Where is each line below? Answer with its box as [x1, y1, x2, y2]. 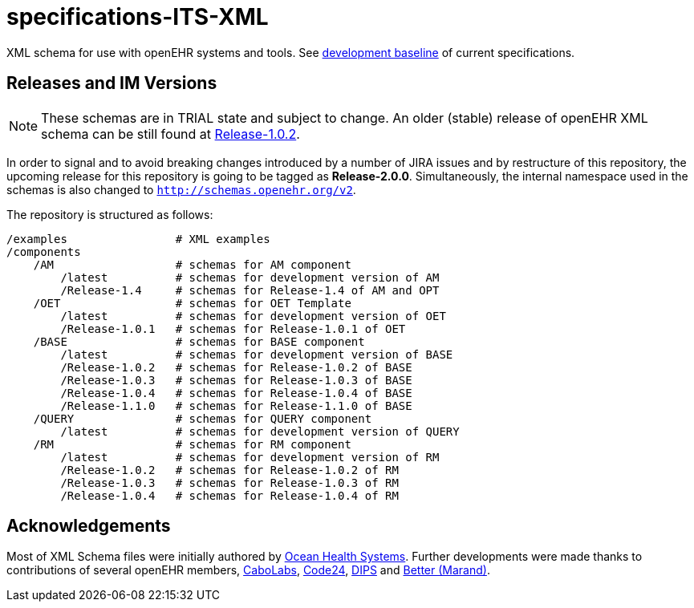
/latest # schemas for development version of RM [60, 450, 440, 464]
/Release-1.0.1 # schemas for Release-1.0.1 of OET [60, 322, 406, 335]
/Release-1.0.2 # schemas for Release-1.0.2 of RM [60, 463, 399, 476]
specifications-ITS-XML [6, 3, 269, 30]
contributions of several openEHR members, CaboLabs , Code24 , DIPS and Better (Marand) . [6, 563, 490, 578]
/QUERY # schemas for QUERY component [33, 411, 372, 425]
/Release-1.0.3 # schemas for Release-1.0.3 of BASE [60, 373, 412, 387]
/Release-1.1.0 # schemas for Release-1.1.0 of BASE [60, 399, 412, 412]
